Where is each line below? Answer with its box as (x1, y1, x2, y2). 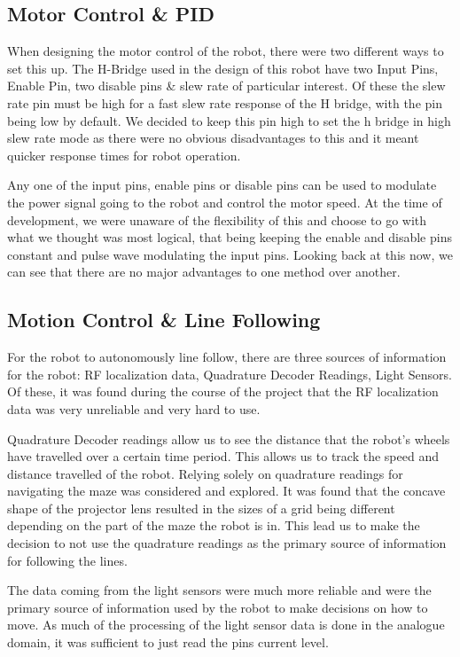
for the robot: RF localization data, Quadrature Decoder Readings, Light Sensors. (7, 364, 452, 383)
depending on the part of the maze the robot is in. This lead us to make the (7, 516, 420, 535)
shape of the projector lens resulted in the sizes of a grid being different (7, 498, 395, 517)
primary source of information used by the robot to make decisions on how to (7, 598, 428, 616)
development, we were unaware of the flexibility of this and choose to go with (7, 210, 427, 229)
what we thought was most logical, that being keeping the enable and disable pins (7, 228, 452, 246)
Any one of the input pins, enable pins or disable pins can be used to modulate (7, 176, 437, 194)
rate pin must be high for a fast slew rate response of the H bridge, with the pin (7, 93, 442, 112)
